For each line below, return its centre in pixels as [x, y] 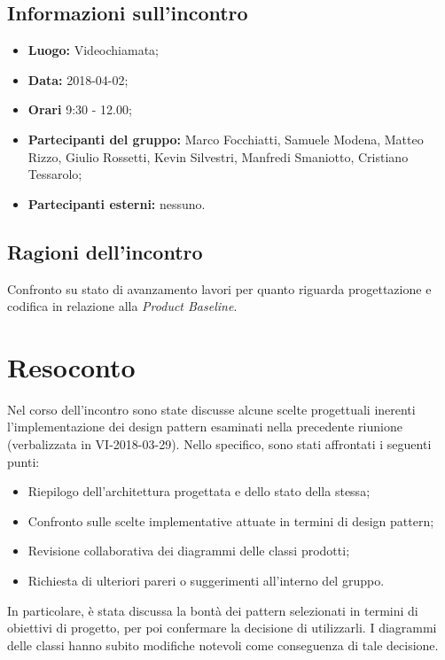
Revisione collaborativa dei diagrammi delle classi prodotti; [189, 551]
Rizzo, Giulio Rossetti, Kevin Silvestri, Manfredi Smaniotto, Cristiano [218, 156]
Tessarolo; [55, 174]
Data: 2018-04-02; [78, 79]
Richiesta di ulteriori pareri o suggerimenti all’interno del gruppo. [206, 581]
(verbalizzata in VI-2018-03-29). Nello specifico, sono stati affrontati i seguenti [219, 444]
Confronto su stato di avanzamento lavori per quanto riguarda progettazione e [219, 288]
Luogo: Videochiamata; [93, 50]
